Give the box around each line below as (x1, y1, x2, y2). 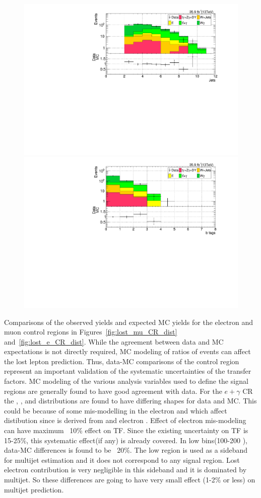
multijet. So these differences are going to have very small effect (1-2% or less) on (4, 474, 255, 484)
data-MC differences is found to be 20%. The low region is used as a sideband (4, 445, 248, 455)
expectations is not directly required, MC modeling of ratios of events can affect (4, 346, 251, 357)
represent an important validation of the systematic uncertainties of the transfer (4, 366, 251, 376)
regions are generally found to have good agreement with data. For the (4, 385, 222, 396)
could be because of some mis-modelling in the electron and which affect (4, 405, 227, 416)
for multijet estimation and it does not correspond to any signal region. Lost (4, 454, 240, 465)
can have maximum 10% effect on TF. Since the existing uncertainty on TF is (4, 425, 248, 436)
